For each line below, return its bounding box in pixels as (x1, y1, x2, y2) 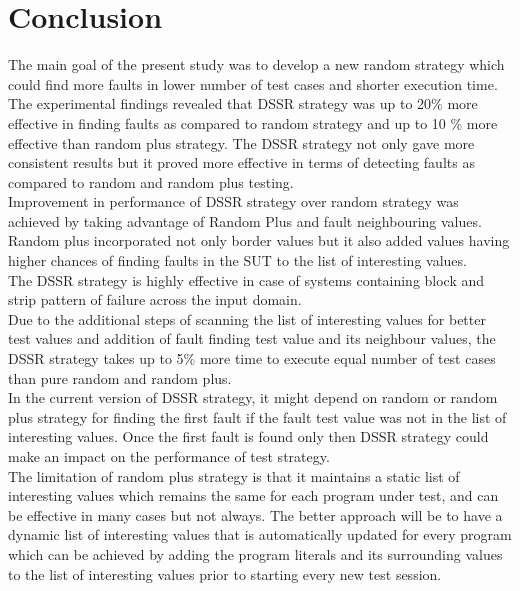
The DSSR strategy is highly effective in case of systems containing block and (8, 269, 485, 290)
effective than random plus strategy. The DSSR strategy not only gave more (8, 132, 475, 153)
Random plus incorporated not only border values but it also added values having (8, 230, 510, 251)
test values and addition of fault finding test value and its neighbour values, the (8, 328, 496, 349)
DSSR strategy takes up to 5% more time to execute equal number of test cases (8, 348, 496, 369)
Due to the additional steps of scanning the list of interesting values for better (8, 308, 486, 329)
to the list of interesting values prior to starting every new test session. (8, 563, 442, 584)
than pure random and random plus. (8, 367, 232, 388)
